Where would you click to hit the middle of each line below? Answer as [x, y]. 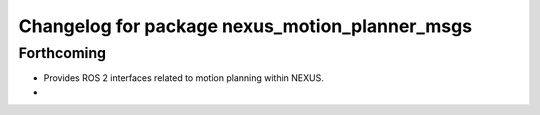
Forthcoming [62, 53]
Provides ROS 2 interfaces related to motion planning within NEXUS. [183, 78]
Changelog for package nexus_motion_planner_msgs [245, 26]
